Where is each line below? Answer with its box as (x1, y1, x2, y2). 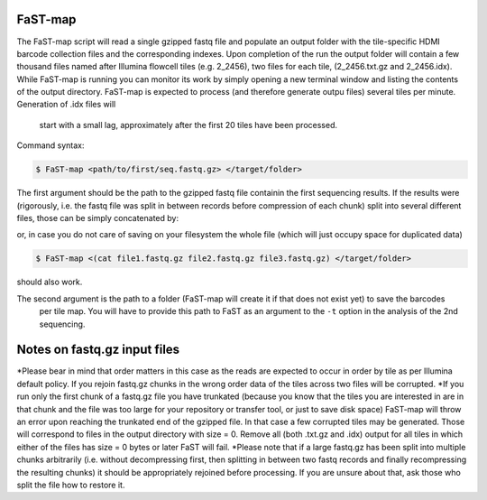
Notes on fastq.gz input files (16, 342, 180, 357)
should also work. (16, 276, 83, 288)
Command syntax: (16, 140, 85, 151)
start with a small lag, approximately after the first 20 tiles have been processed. (39, 119, 338, 130)
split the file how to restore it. (16, 479, 125, 490)
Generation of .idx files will (16, 99, 116, 110)
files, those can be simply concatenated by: (16, 213, 179, 223)
